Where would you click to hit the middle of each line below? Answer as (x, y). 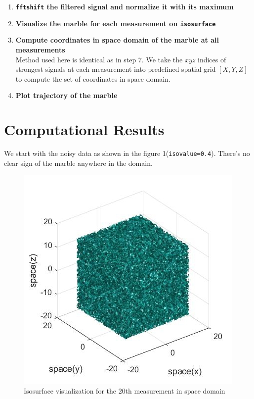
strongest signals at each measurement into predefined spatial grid (116, 69)
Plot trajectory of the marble (66, 95)
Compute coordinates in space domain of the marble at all (117, 40)
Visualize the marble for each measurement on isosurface (116, 23)
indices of (212, 59)
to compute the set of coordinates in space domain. (93, 78)
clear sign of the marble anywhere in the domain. (78, 163)
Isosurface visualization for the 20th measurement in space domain (125, 390)
